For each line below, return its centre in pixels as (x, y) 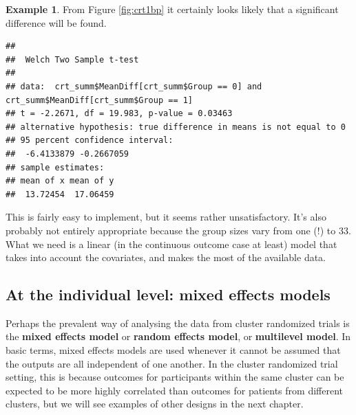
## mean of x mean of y (60, 181)
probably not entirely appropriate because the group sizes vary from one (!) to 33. (178, 230)
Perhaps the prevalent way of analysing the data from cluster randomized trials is (178, 323)
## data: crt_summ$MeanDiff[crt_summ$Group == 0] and (134, 86)
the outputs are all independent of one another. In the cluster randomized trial (172, 363)
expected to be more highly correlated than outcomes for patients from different (174, 390)
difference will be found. (56, 22)
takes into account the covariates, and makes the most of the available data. (166, 257)
